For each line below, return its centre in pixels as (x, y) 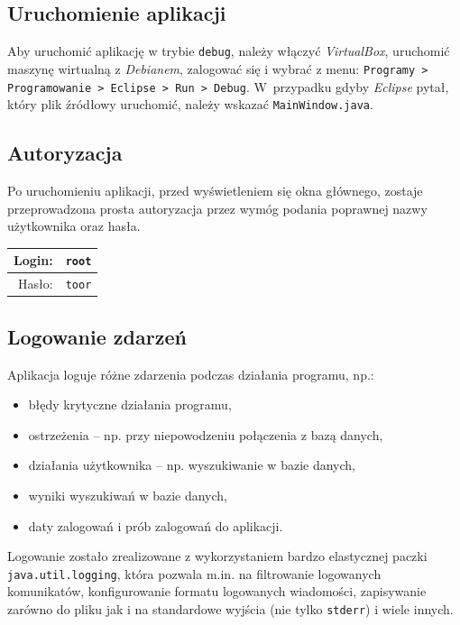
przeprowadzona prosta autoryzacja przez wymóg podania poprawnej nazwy (217, 208)
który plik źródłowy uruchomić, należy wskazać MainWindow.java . (190, 104)
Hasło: (36, 284)
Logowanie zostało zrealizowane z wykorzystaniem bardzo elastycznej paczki (217, 556)
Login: (33, 260)
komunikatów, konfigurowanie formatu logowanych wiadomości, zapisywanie (217, 591)
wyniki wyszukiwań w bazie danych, (128, 495)
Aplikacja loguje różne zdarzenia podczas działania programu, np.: (191, 374)
